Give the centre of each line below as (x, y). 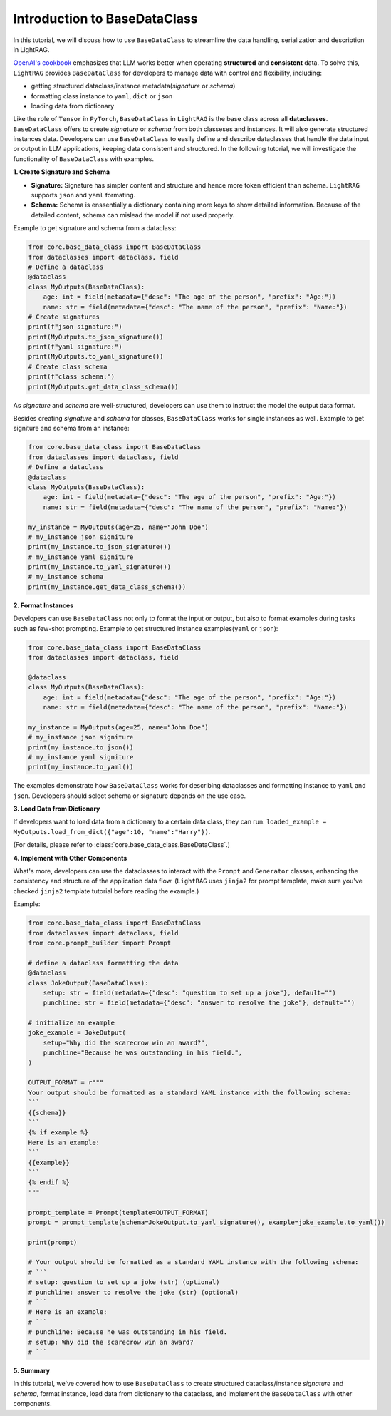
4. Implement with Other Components (70, 858)
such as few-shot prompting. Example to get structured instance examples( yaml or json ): (146, 628)
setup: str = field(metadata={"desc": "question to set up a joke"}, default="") (189, 992)
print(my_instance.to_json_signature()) (99, 547)
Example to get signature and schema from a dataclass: (95, 228)
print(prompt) (53, 1242)
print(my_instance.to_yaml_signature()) (99, 567)
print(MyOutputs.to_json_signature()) (96, 337)
